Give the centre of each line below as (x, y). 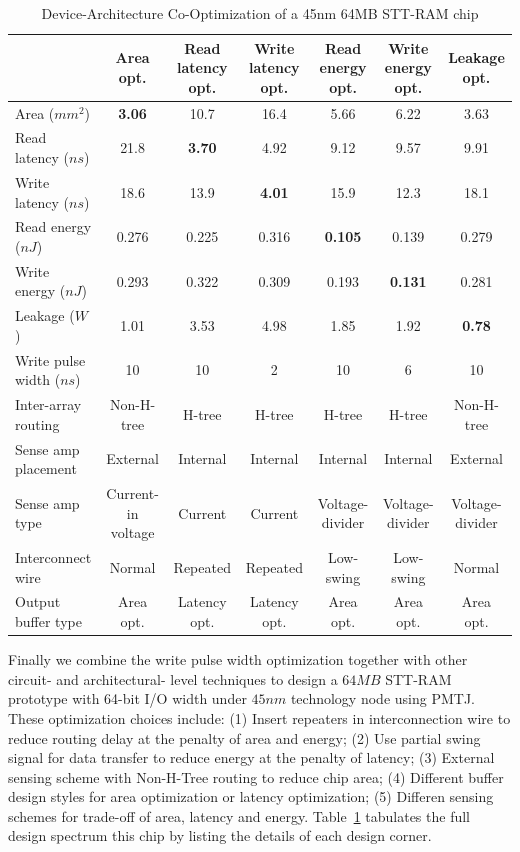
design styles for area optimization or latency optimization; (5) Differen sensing (251, 796)
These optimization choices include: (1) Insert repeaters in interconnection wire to (259, 717)
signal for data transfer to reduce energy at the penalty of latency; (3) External (251, 757)
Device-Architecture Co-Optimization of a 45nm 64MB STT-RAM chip (260, 13)
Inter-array (48, 404)
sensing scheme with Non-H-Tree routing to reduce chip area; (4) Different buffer (256, 776)
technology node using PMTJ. (382, 698)
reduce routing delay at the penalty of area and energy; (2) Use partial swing (244, 737)
